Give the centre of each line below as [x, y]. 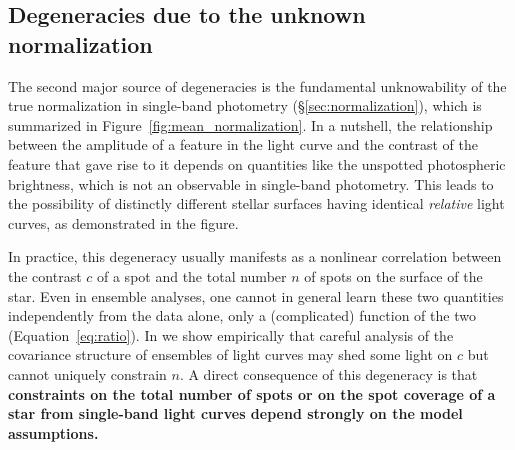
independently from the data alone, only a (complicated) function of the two [242, 315]
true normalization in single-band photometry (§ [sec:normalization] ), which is [245, 105]
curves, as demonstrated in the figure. [123, 222]
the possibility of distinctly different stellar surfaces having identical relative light [256, 203]
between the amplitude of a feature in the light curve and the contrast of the [243, 144]
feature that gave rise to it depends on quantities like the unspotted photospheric [257, 163]
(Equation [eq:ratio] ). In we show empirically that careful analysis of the [231, 334]
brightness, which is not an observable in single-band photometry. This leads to [251, 183]
